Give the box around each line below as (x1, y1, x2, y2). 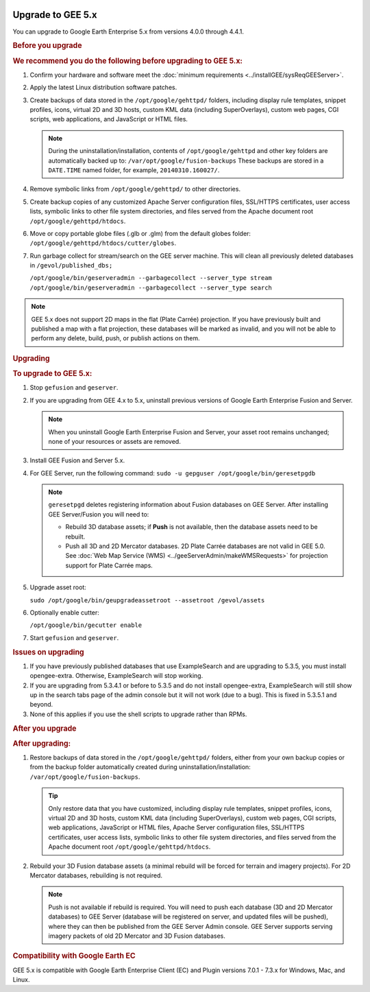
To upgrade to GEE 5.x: (12, 369, 92, 379)
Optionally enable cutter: (29, 608, 99, 617)
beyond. (29, 700, 53, 709)
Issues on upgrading (12, 647, 85, 657)
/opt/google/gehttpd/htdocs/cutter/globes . (29, 239, 177, 247)
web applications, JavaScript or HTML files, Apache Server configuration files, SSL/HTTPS (48, 823, 305, 831)
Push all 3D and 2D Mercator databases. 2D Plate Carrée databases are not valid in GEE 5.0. (65, 542, 325, 550)
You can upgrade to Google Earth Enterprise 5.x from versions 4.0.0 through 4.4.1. (12, 27, 245, 36)
